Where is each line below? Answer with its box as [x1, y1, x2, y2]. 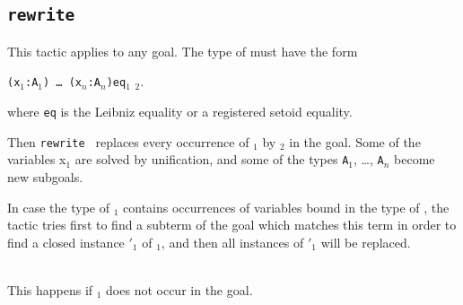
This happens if [7, 280, 93, 299]
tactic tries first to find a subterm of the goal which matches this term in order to [7, 215, 457, 234]
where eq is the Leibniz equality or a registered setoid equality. [7, 102, 353, 121]
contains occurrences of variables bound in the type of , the [123, 197, 450, 216]
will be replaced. [320, 232, 411, 251]
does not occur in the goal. [106, 280, 253, 299]
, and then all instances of [161, 232, 304, 251]
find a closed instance [7, 232, 125, 251]
